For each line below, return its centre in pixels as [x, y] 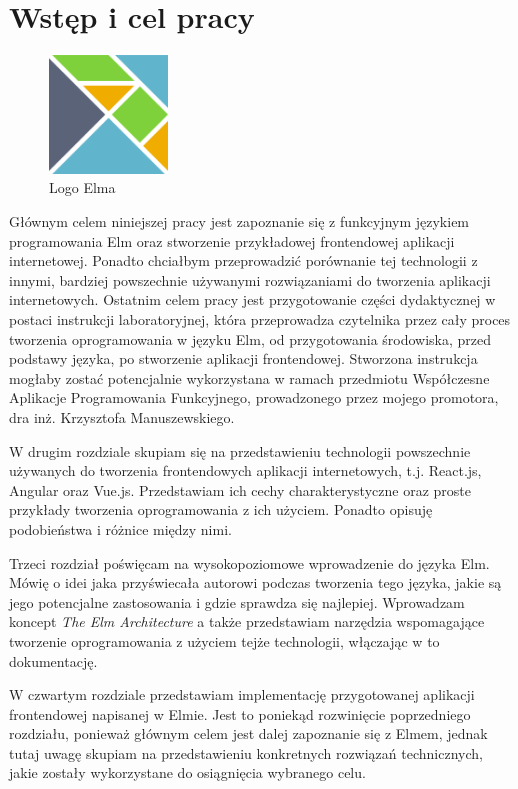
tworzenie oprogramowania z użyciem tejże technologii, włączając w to [224, 640]
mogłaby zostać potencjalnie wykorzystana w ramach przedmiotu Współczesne [249, 377]
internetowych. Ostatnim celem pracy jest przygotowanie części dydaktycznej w [252, 299]
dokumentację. [53, 660]
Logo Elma [82, 187]
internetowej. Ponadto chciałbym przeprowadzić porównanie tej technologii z [243, 260]
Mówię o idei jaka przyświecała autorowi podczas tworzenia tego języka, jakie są [255, 582]
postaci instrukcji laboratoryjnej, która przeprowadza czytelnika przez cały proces [260, 319]
